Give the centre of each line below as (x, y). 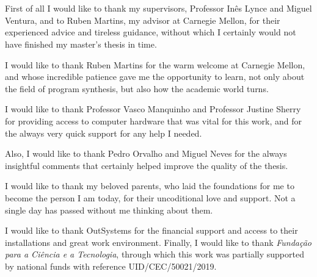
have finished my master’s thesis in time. (81, 44)
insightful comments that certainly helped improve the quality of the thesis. (147, 165)
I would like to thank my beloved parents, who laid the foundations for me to (150, 186)
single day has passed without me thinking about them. (109, 210)
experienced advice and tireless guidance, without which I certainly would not (151, 32)
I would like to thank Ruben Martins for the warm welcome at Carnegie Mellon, (155, 64)
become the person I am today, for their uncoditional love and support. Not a (150, 197)
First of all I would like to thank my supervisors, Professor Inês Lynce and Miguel (158, 8)
